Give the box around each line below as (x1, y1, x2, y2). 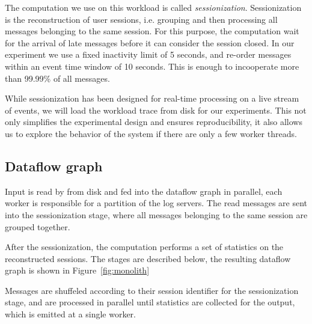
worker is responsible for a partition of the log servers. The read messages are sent (5, 197, 308, 209)
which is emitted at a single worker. (5, 308, 136, 320)
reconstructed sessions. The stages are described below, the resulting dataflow (5, 252, 291, 264)
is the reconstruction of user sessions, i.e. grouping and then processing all (5, 13, 278, 25)
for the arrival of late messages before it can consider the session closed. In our (5, 36, 295, 49)
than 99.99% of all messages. (5, 72, 110, 84)
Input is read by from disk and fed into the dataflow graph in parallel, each (5, 185, 283, 197)
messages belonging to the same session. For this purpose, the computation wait (5, 25, 299, 37)
